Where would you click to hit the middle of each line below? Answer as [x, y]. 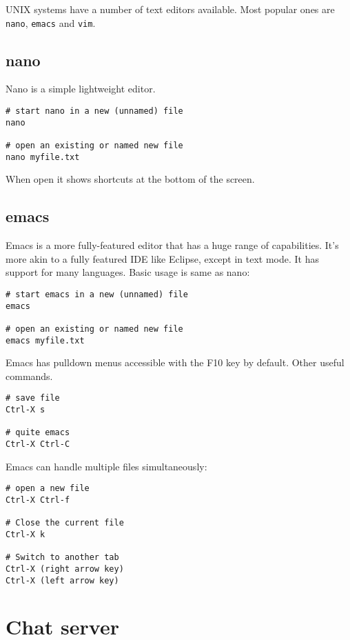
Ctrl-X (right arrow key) [65, 569]
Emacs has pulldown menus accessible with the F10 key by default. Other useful [175, 362]
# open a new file [48, 489]
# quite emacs [38, 433]
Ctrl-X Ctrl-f [38, 500]
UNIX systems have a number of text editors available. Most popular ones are [170, 9]
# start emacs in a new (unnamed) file [97, 294]
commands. [29, 376]
